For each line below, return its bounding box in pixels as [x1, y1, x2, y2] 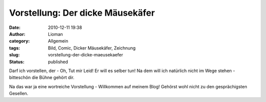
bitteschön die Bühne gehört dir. [9, 75, 75, 80]
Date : [9, 25, 21, 30]
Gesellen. [9, 91, 29, 97]
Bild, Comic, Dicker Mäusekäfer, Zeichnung [48, 45, 136, 51]
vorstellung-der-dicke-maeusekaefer [48, 52, 123, 58]
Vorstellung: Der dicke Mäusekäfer [9, 7, 155, 18]
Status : [9, 59, 25, 65]
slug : [9, 52, 20, 58]
